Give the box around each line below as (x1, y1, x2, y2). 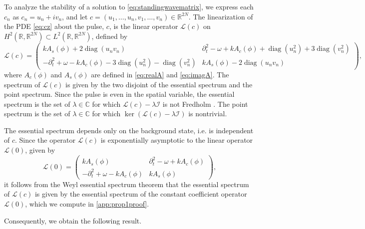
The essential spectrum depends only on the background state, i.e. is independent (4, 125, 254, 135)
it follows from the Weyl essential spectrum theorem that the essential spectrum (4, 179, 249, 189)
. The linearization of (188, 11, 253, 21)
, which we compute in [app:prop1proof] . (25, 198, 149, 209)
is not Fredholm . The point (162, 98, 248, 109)
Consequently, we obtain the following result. (4, 215, 142, 226)
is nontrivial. (188, 108, 227, 119)
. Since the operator (15, 135, 76, 145)
